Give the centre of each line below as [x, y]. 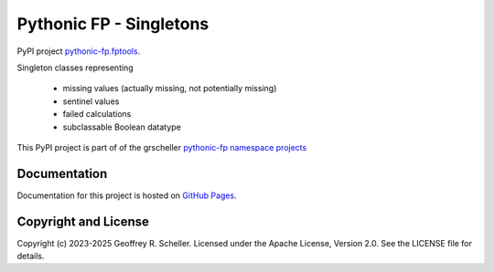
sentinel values [91, 101]
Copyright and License [83, 221]
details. [31, 256]
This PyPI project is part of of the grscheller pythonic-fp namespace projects [162, 147]
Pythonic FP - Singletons [113, 24]
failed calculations [97, 114]
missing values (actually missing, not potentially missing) [170, 89]
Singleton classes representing [75, 68]
